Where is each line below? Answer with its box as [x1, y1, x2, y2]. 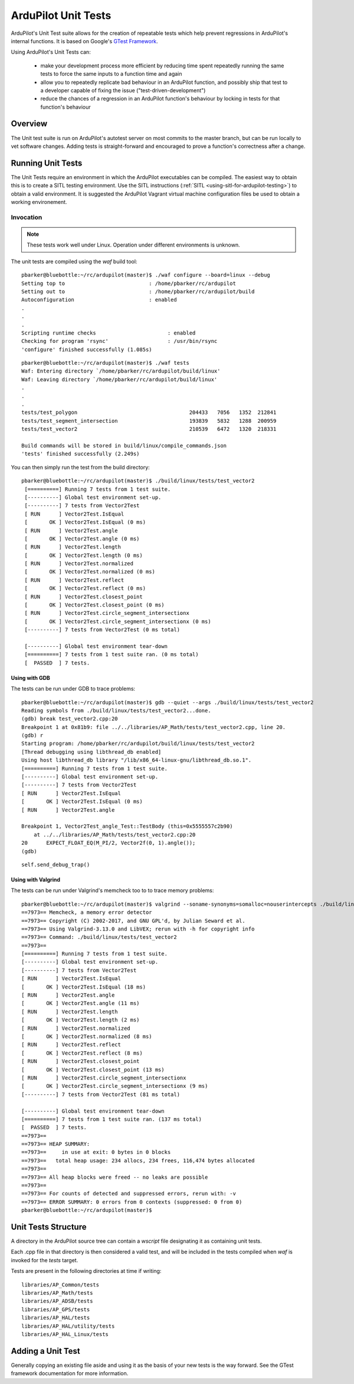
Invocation [11, 213, 42, 221]
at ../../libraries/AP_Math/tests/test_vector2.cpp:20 [33, 831, 196, 838]
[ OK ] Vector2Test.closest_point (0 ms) [24, 602, 165, 608]
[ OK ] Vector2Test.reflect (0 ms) [24, 585, 146, 592]
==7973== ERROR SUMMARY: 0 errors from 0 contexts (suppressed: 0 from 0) [21, 1198, 242, 1205]
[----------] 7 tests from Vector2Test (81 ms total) [21, 1091, 180, 1098]
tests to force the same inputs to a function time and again [40, 70, 182, 77]
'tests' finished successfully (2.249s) [21, 450, 140, 458]
